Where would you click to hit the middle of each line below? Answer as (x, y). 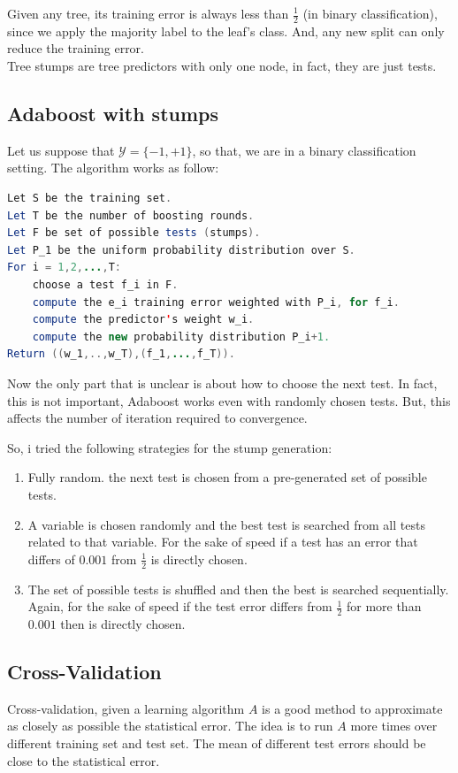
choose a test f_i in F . (105, 284)
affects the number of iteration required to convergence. (157, 418)
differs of (51, 559)
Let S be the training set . (90, 198)
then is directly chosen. (123, 623)
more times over (394, 726)
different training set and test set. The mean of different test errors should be (217, 742)
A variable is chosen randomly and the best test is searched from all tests (226, 524)
